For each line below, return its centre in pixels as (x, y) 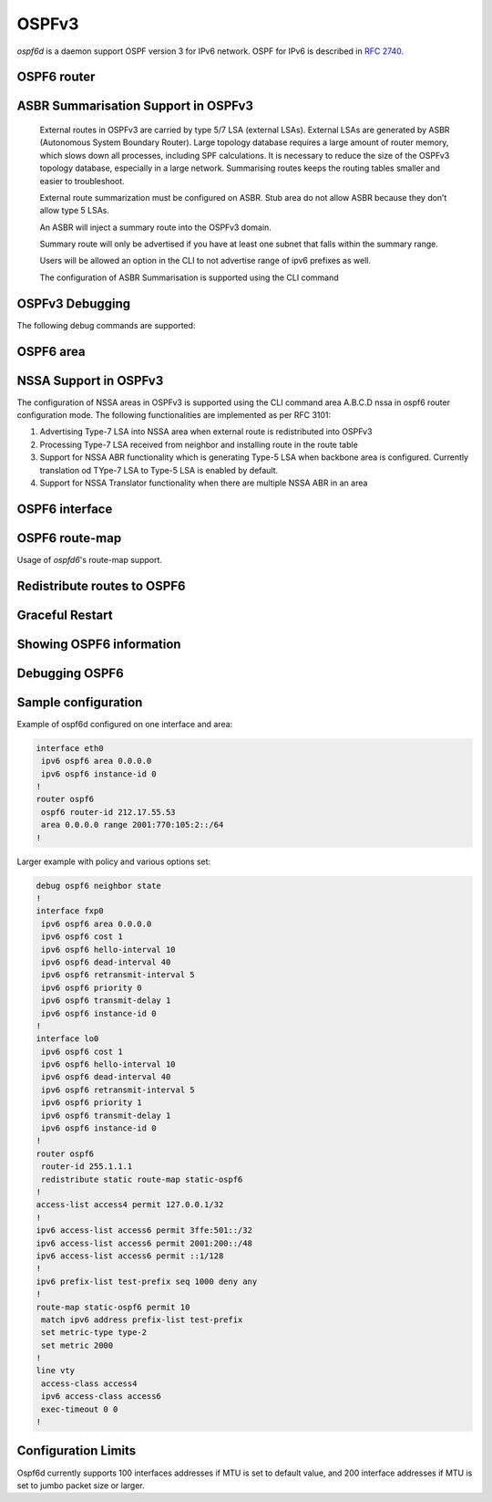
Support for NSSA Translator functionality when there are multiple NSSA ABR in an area (204, 483)
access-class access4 (89, 1383)
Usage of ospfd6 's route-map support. (90, 559)
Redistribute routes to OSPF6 (101, 585)
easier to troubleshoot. (82, 181)
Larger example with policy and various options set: (114, 861)
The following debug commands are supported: (106, 325)
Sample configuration (80, 702)
